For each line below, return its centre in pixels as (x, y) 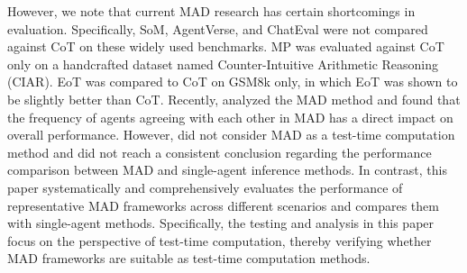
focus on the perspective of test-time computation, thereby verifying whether (220, 240)
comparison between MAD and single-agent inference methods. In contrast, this (227, 170)
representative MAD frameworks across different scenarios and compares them (223, 205)
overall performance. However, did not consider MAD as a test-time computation (231, 135)
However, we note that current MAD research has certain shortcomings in (211, 11)
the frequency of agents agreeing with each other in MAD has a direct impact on (230, 117)
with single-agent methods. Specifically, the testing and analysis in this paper (221, 223)
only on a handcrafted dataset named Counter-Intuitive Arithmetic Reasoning (223, 64)
